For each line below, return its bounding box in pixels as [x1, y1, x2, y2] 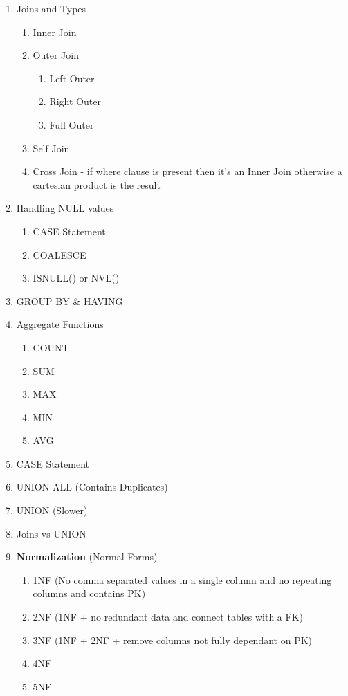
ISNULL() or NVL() [33, 271, 120, 285]
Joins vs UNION [16, 526, 86, 540]
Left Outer [49, 71, 95, 85]
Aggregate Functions [16, 317, 104, 331]
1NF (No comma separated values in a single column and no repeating [33, 572, 332, 587]
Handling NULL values [16, 201, 114, 215]
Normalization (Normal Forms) [16, 549, 158, 564]
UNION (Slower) [16, 503, 88, 518]
